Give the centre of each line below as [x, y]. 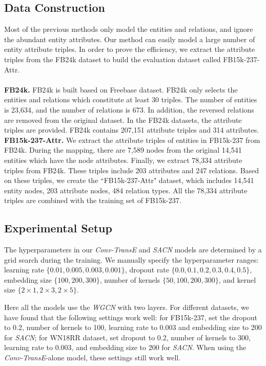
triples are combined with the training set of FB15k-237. [93, 200]
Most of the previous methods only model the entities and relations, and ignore [129, 29]
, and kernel [237, 279]
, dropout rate [147, 270]
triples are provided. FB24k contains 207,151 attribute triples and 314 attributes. [132, 130]
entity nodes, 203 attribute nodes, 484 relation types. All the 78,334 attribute [126, 190]
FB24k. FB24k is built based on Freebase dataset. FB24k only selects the [121, 89]
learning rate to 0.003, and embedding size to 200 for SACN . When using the [125, 347]
